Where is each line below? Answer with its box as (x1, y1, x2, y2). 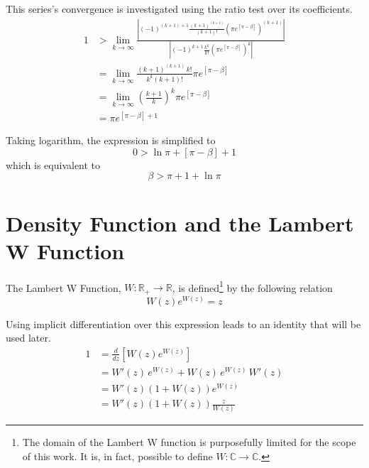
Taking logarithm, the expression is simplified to (6, 133, 216, 148)
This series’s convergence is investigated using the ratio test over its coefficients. (6, 1, 353, 16)
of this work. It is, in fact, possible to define (22, 449, 213, 463)
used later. (6, 330, 51, 345)
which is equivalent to (6, 157, 101, 172)
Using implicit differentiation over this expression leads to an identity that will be (6, 316, 361, 331)
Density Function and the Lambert (6, 208, 354, 237)
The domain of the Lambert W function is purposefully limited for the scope (22, 435, 356, 450)
